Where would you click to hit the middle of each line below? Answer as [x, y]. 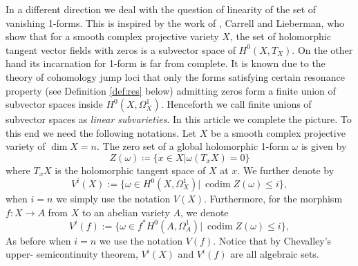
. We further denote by [286, 170]
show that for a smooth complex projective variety [112, 36]
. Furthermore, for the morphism [273, 199]
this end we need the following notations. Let [101, 132]
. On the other [322, 49]
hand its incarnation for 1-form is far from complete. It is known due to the [166, 63]
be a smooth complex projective [278, 132]
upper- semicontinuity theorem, [72, 254]
